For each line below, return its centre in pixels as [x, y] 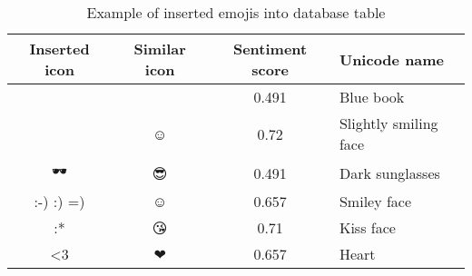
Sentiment [270, 49]
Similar [160, 49]
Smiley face [375, 201]
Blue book [372, 97]
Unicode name [392, 59]
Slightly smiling [388, 123]
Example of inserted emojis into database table [236, 12]
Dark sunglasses [389, 172]
